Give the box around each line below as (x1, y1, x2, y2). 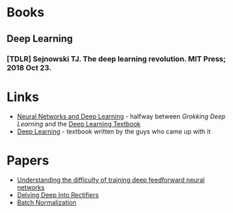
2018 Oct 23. (6, 62, 52, 72)
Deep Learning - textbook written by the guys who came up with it (16, 127, 211, 136)
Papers (6, 152, 50, 168)
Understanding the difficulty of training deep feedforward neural (16, 175, 205, 185)
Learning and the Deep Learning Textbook (16, 120, 141, 129)
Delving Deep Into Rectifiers (16, 191, 99, 200)
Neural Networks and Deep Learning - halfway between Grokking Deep (16, 112, 226, 121)
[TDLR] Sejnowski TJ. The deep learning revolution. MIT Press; (6, 54, 226, 64)
